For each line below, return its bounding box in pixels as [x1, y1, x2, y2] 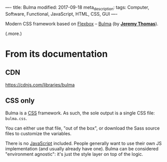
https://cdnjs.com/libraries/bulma [5, 82, 75, 88]
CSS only [5, 96, 35, 105]
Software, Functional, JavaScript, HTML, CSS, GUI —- [5, 11, 118, 17]
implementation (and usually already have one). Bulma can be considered [5, 145, 158, 151]
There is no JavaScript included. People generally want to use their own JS [5, 140, 162, 146]
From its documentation [5, 48, 108, 60]
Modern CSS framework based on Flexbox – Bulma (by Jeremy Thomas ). [5, 20, 158, 27]
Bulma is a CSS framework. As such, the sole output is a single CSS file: [5, 110, 155, 116]
